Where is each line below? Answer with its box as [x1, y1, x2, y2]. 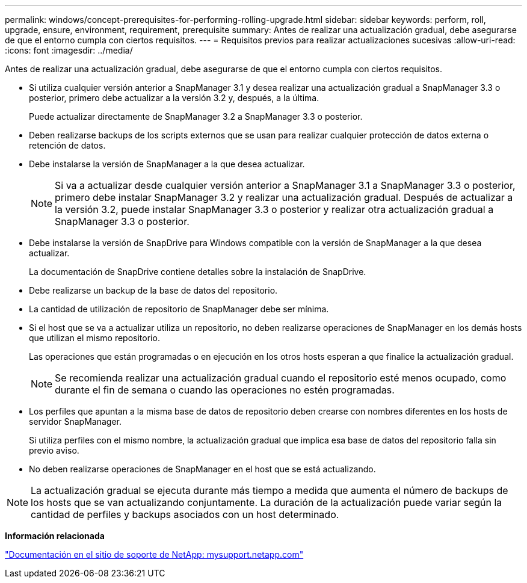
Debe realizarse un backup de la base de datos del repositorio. [29, 285, 278, 295]
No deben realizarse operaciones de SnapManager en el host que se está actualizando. [29, 464, 376, 474]
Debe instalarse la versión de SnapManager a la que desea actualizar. [29, 159, 305, 169]
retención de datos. [29, 140, 106, 150]
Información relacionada [5, 531, 105, 541]
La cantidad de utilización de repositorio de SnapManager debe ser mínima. [29, 304, 329, 314]
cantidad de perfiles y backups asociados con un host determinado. [31, 508, 339, 520]
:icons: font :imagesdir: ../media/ [5, 45, 133, 55]
